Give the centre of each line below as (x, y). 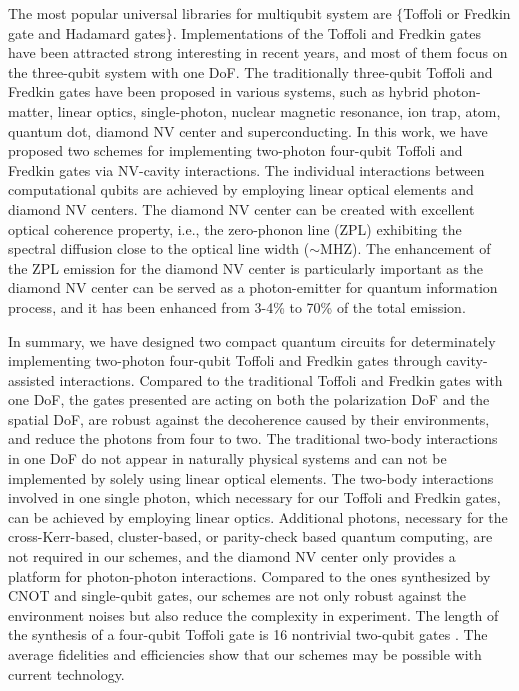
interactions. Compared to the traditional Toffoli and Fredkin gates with (281, 379)
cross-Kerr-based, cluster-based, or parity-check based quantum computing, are (250, 536)
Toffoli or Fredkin (457, 13)
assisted (31, 379)
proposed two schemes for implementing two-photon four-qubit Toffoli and (235, 150)
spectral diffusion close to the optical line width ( (159, 248)
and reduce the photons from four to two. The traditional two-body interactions (253, 438)
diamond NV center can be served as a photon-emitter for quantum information (253, 287)
